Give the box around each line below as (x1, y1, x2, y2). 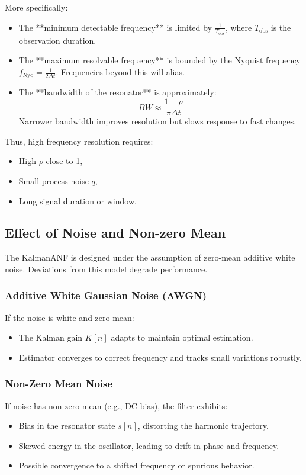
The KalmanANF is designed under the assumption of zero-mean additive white (5, 251, 295, 264)
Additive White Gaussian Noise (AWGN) (5, 288, 207, 303)
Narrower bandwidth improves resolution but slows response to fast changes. (18, 115, 297, 127)
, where (225, 21, 252, 33)
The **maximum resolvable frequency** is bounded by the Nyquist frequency (18, 54, 301, 66)
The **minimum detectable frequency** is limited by (18, 21, 212, 33)
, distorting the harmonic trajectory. (137, 419, 269, 432)
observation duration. (18, 34, 96, 46)
